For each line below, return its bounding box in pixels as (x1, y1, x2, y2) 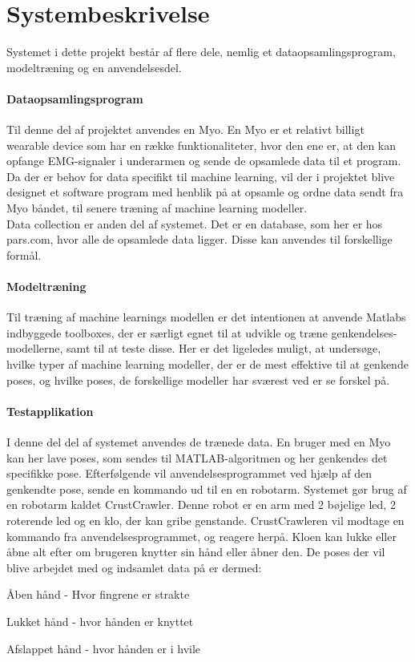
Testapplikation (6, 402, 94, 419)
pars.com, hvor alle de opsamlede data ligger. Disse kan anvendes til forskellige (6, 231, 393, 248)
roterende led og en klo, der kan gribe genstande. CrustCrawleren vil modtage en (6, 511, 405, 528)
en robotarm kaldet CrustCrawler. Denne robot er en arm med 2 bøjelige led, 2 (6, 496, 396, 513)
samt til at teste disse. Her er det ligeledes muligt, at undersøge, (66, 340, 381, 357)
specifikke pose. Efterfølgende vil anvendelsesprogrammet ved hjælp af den (6, 465, 373, 482)
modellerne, (6, 340, 63, 357)
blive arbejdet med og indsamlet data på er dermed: (6, 559, 262, 575)
